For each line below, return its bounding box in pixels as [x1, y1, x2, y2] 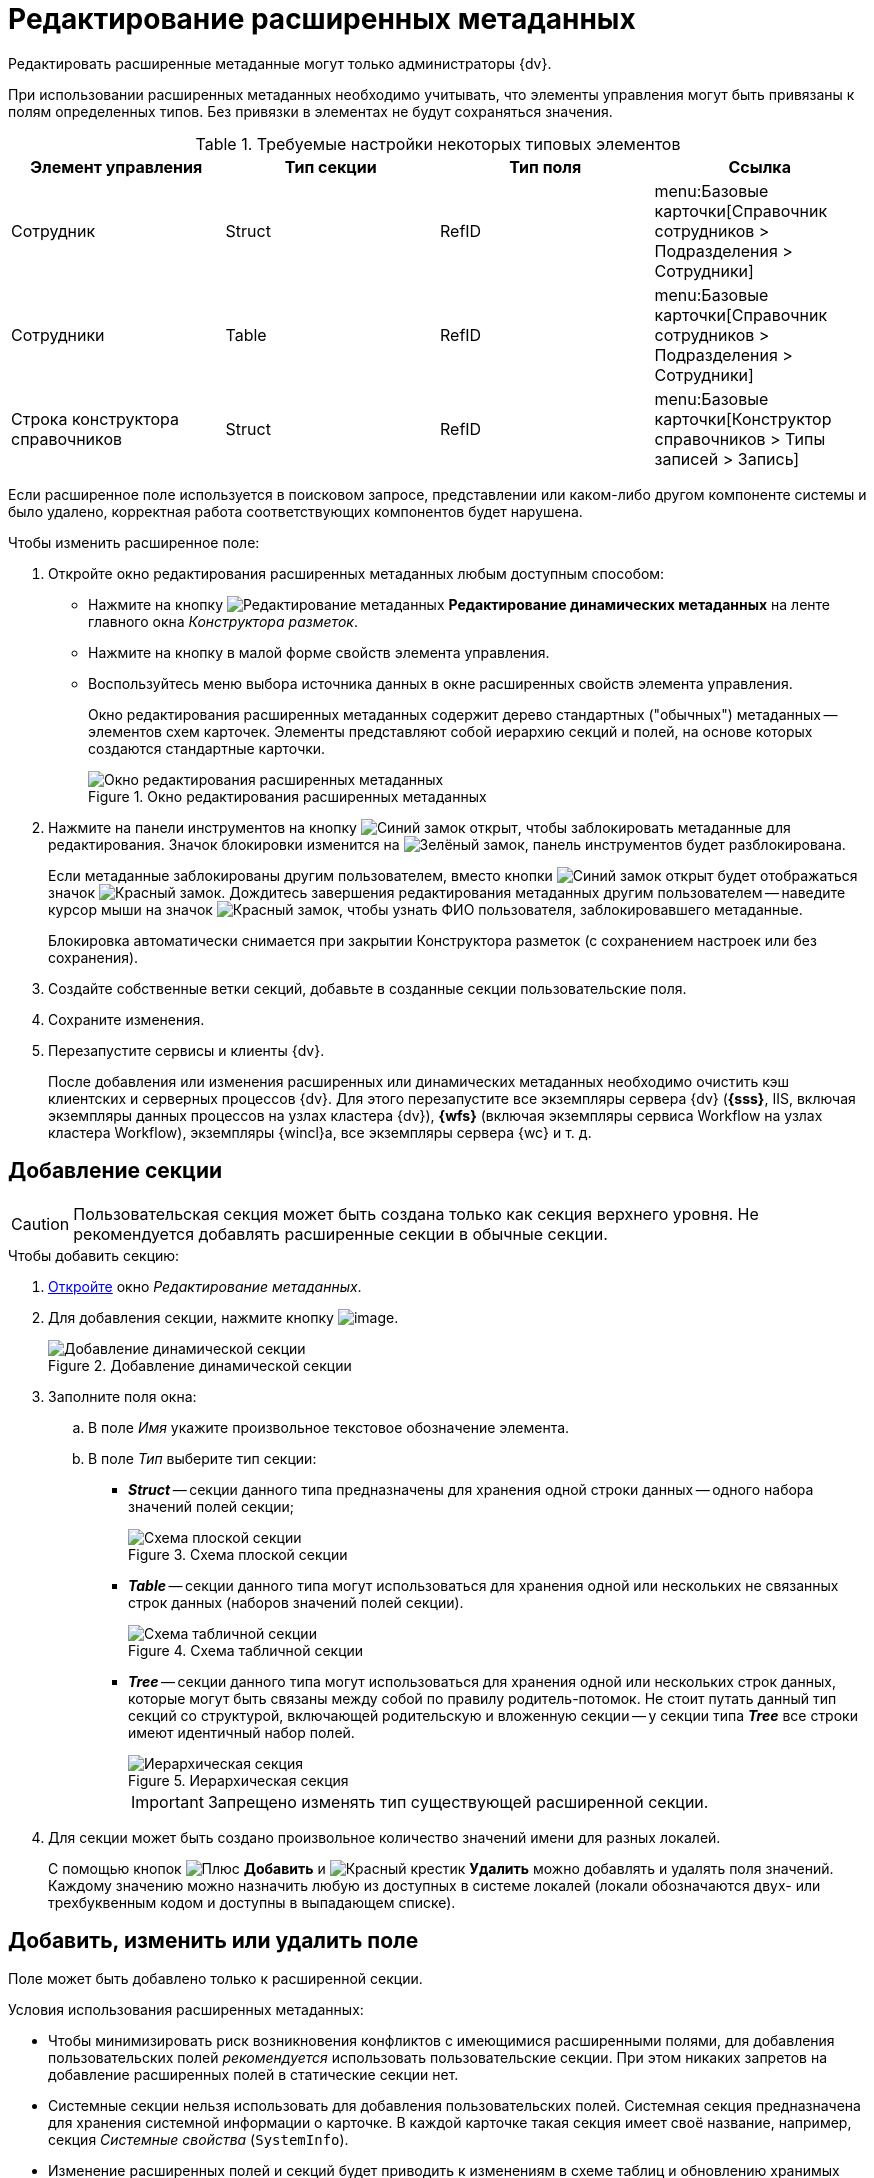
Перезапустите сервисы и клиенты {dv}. [48, 1041, 325, 1059]
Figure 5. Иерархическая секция [128, 1771, 349, 1789]
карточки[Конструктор [654, 408, 832, 429]
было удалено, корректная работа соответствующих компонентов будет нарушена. [8, 502, 583, 520]
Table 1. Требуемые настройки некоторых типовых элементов [195, 133, 681, 154]
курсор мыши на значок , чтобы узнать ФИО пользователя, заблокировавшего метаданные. [48, 900, 803, 918]
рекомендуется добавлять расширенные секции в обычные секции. [73, 1223, 608, 1244]
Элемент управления [30, 156, 203, 177]
